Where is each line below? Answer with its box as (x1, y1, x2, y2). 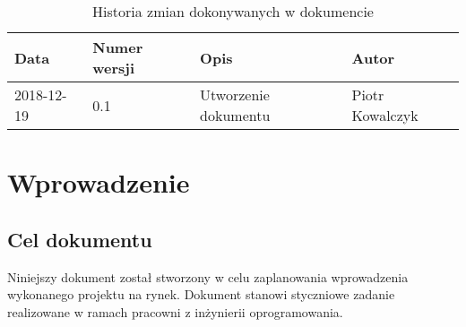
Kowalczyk (351, 105, 419, 125)
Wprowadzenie (7, 164, 190, 201)
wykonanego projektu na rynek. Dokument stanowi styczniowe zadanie (7, 285, 395, 304)
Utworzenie (200, 84, 270, 105)
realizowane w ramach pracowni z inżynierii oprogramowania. (7, 302, 343, 321)
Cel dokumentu (7, 225, 152, 253)
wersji (92, 57, 135, 78)
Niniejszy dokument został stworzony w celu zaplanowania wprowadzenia (7, 267, 409, 286)
